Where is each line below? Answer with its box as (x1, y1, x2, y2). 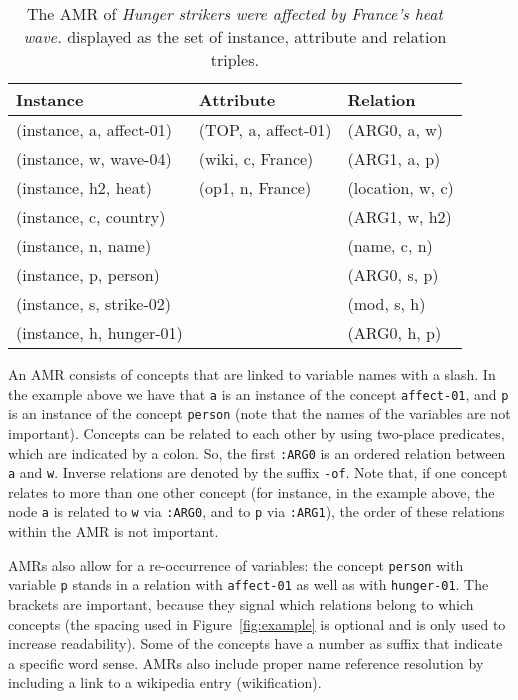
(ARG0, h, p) (347, 321, 442, 344)
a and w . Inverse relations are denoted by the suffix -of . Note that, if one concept (8, 462, 508, 483)
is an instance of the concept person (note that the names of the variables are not (8, 403, 511, 424)
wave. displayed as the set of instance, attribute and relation (23, 25, 447, 48)
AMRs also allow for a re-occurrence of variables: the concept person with (8, 554, 464, 575)
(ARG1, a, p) (347, 147, 441, 170)
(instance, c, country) (16, 205, 166, 228)
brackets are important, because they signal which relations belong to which (8, 593, 474, 614)
